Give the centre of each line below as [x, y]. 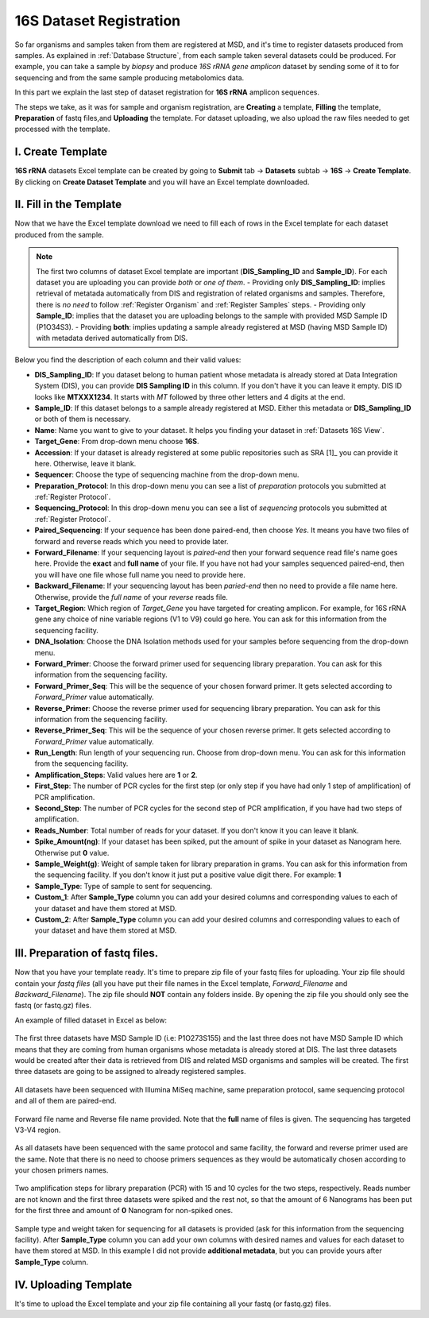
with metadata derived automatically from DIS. [112, 338]
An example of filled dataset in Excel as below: [91, 1020]
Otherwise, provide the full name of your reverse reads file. [131, 597]
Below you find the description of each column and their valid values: [128, 360]
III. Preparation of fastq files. [87, 953]
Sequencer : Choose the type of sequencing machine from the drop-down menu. [167, 475]
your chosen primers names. [62, 1170]
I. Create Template [61, 152]
